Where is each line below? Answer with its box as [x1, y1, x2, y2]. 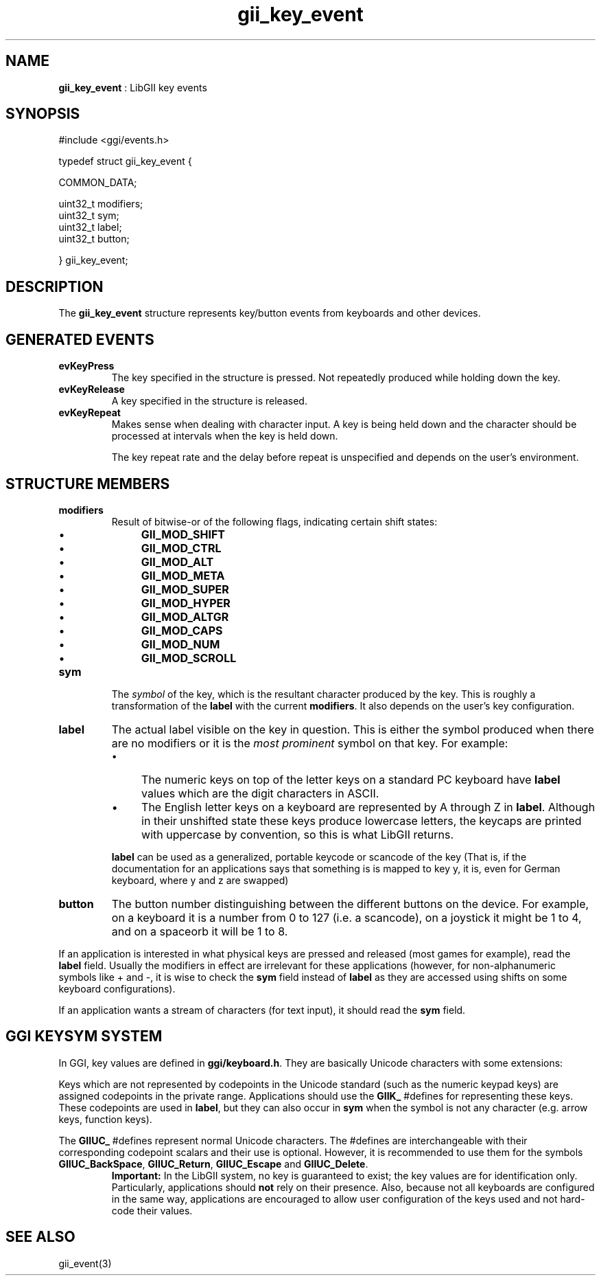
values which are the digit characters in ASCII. [141, 786, 379, 800]
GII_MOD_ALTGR [141, 609, 229, 624]
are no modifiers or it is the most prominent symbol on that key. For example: [111, 736, 508, 750]
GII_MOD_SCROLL [141, 650, 237, 665]
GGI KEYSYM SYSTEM [5, 1028, 163, 1045]
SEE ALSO [5, 1228, 75, 1246]
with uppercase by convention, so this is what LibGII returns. [141, 827, 454, 841]
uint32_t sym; [58, 209, 119, 222]
